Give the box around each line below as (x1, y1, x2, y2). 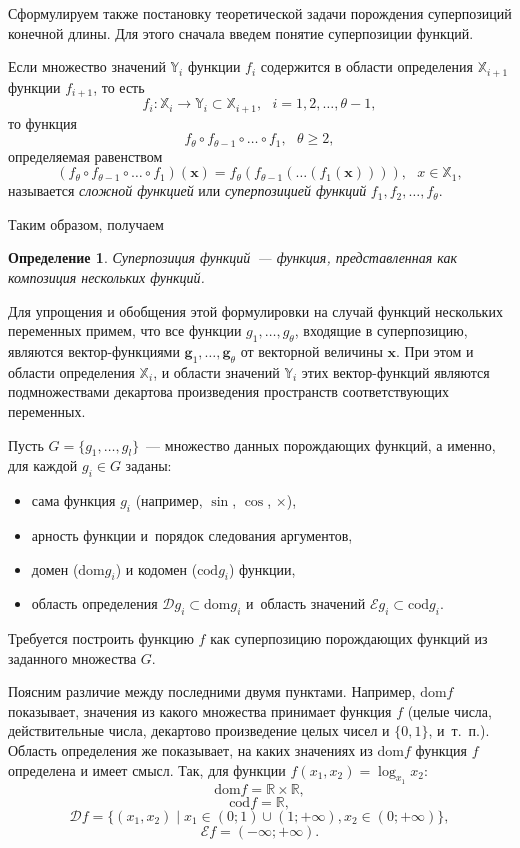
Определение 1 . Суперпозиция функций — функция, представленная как (8, 247, 458, 268)
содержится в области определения (260, 56, 473, 77)
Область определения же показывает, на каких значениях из (8, 740, 373, 761)
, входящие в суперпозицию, (294, 320, 468, 341)
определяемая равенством (8, 145, 163, 166)
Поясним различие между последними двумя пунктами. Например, (8, 681, 416, 702)
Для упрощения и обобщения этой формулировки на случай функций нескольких (8, 300, 503, 321)
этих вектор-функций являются (301, 361, 490, 382)
